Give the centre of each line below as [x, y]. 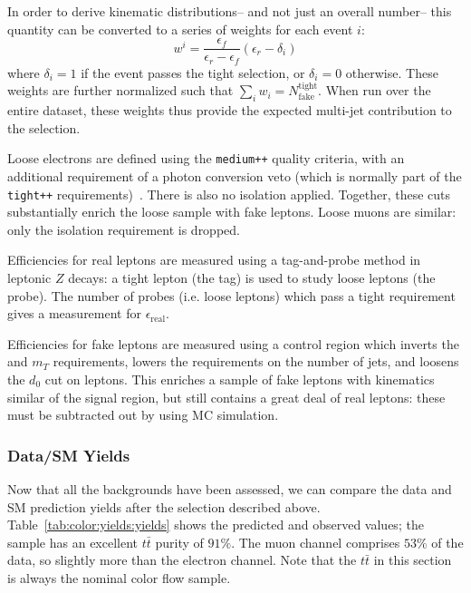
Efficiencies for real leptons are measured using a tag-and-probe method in [214, 260]
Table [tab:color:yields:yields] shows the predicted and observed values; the [216, 525]
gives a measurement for [74, 313]
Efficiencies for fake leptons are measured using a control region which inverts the [233, 343]
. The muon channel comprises [316, 542]
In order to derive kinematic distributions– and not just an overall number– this [230, 11]
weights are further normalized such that [120, 90]
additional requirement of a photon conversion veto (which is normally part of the [235, 175]
